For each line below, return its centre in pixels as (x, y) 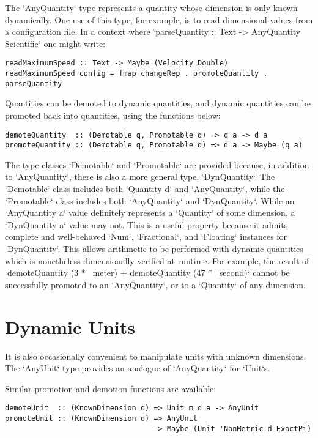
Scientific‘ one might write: (55, 43)
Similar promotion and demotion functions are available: (111, 388)
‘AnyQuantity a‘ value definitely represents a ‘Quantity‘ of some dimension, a (150, 213)
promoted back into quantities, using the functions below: (113, 115)
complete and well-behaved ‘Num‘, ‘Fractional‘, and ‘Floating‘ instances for (146, 236)
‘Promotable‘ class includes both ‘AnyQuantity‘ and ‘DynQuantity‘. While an (150, 200)
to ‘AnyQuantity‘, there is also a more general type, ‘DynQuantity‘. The (140, 176)
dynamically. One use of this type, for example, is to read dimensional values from (159, 19)
